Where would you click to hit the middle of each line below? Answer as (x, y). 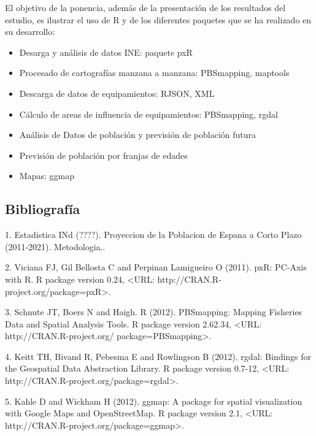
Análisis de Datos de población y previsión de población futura (138, 135)
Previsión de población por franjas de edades (103, 155)
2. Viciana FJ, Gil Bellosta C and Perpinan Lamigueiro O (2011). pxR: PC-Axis (156, 267)
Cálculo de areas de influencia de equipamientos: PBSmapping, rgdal (148, 114)
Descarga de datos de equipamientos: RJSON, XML (117, 93)
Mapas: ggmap (47, 176)
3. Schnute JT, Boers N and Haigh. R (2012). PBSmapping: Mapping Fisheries (154, 312)
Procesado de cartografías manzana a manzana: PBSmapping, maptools (154, 73)
